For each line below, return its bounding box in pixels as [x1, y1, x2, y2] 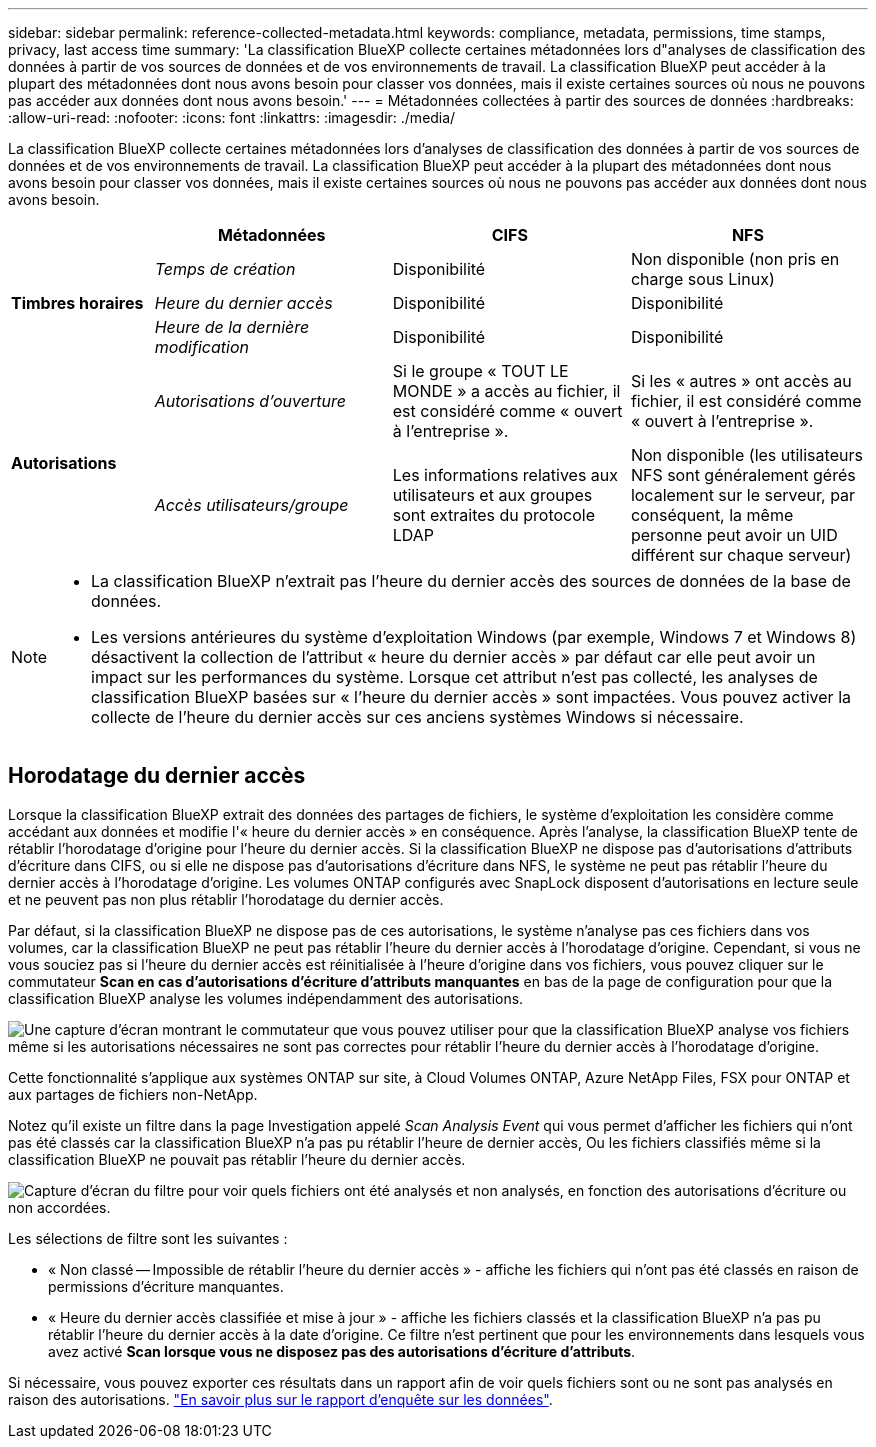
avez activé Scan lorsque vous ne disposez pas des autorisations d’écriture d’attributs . [48, 1342, 636, 1360]
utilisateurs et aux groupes [392, 485, 593, 505]
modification [154, 337, 249, 357]
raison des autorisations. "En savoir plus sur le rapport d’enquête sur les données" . [8, 1390, 553, 1408]
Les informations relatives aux [392, 465, 619, 485]
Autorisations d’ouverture [154, 391, 346, 411]
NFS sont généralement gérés [630, 465, 856, 485]
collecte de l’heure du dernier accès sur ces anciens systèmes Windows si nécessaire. [91, 707, 744, 727]
